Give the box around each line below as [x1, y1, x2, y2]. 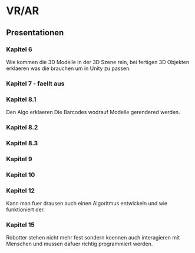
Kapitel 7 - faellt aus [6, 79, 65, 88]
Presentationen [6, 28, 64, 38]
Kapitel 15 [6, 221, 35, 229]
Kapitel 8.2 [6, 124, 38, 132]
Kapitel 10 [6, 171, 35, 179]
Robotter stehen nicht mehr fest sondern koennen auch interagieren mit [6, 234, 180, 241]
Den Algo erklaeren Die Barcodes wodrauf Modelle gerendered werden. [6, 109, 181, 116]
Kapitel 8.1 [6, 95, 37, 104]
